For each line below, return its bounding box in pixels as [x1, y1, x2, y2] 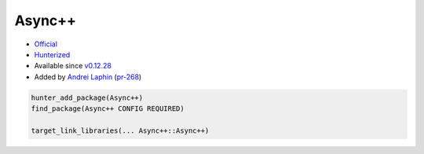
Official [34, 39, 58, 49]
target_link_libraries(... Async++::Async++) [31, 126, 210, 135]
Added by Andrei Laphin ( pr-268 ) [34, 71, 142, 82]
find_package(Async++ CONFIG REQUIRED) [31, 104, 185, 113]
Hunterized [34, 49, 71, 59]
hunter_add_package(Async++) [31, 93, 144, 102]
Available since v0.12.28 [34, 61, 111, 71]
